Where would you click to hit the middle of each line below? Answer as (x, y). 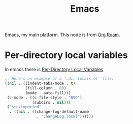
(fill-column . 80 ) (46, 88)
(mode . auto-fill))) (48, 93)
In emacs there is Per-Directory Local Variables (54, 70)
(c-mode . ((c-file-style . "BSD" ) (44, 98)
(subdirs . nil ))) (51, 102)
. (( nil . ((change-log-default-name (49, 112)
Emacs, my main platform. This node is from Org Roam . (62, 35)
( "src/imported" (24, 107)
